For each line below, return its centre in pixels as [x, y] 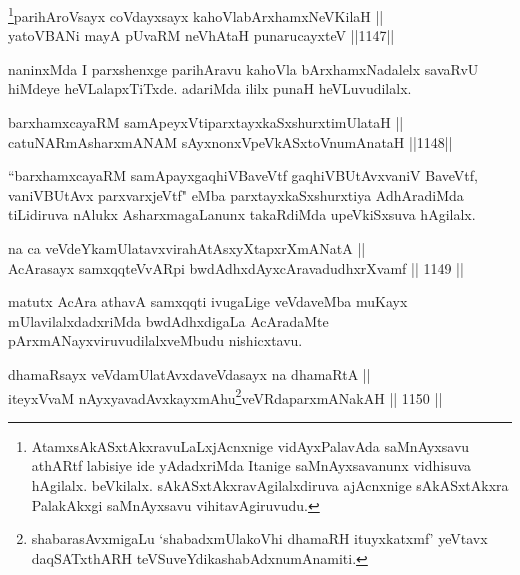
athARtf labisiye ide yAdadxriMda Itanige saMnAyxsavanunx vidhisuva [251, 465]
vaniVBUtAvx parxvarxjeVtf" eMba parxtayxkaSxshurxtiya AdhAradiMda [236, 194]
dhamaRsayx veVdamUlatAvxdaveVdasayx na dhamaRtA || [189, 373]
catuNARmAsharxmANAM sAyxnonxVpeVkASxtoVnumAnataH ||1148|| [230, 141]
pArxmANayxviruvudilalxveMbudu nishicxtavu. [155, 340]
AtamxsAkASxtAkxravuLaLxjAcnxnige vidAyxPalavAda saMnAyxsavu [250, 445]
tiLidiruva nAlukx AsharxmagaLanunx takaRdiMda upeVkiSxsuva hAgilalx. [242, 214]
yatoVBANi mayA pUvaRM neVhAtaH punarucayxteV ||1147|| [201, 35]
